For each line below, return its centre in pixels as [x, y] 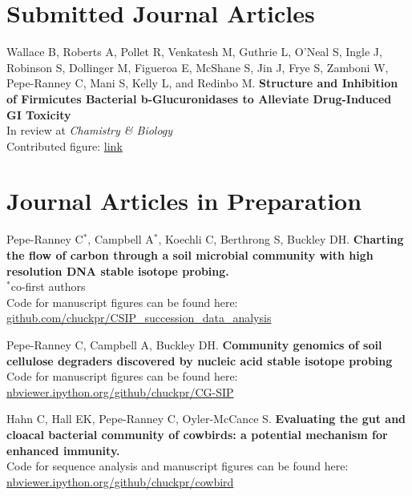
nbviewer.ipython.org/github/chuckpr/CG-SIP [120, 391]
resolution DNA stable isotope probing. [118, 270]
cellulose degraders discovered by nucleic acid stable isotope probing [200, 360]
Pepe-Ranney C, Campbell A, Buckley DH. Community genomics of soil [194, 344]
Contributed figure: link [65, 145]
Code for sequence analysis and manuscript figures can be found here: [178, 466]
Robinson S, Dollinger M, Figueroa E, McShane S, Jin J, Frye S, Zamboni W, [198, 67]
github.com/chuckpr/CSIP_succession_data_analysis [139, 318]
